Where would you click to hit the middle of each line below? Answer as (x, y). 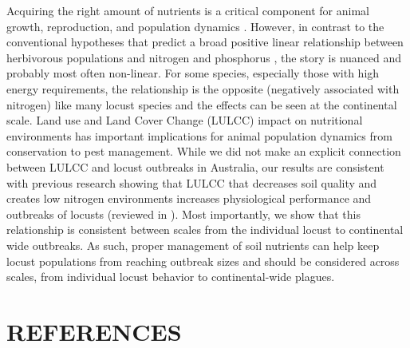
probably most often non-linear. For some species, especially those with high (193, 73)
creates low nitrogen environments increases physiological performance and (189, 198)
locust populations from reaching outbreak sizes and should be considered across (203, 261)
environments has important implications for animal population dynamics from (199, 135)
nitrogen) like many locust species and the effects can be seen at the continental (202, 104)
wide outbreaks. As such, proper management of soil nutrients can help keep (193, 245)
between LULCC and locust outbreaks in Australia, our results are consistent (195, 166)
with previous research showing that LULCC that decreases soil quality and (192, 182)
